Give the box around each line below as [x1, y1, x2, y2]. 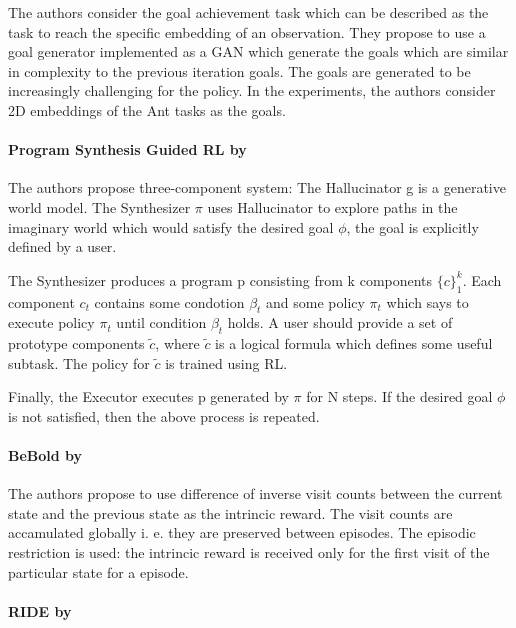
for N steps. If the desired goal [306, 386, 493, 407]
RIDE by [8, 600, 72, 621]
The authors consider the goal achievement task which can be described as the [8, 2, 489, 22]
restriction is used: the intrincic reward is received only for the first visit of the [8, 542, 490, 563]
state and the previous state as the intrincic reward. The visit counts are [8, 502, 453, 523]
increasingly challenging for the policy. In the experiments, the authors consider [8, 80, 496, 101]
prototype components [8, 333, 145, 354]
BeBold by [8, 445, 83, 466]
